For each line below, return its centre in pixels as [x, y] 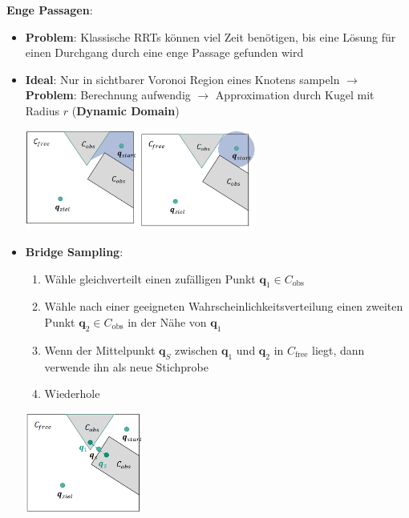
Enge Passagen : [50, 10]
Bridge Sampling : [74, 251]
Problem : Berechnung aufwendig [108, 95]
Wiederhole [72, 394]
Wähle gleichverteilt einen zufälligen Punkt [150, 278]
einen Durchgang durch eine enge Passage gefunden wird [164, 52]
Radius [43, 110]
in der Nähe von [167, 321]
